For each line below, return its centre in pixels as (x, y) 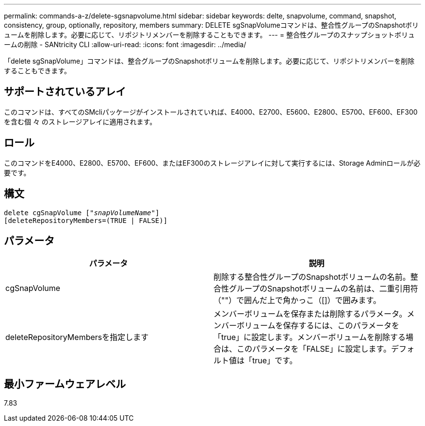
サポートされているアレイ (65, 92)
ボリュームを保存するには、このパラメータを (318, 326)
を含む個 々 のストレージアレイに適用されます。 (80, 121)
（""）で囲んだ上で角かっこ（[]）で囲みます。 (297, 300)
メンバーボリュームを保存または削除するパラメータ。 (310, 314)
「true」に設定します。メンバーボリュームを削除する (310, 337)
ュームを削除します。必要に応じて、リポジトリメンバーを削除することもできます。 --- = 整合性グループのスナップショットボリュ (210, 35)
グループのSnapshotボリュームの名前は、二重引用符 (324, 289)
